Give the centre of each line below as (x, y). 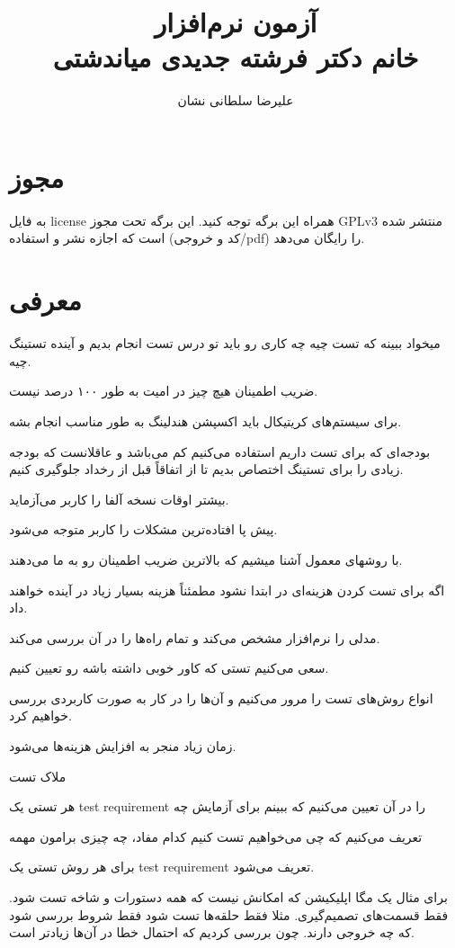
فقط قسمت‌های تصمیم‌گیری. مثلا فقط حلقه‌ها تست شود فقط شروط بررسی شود (229, 914)
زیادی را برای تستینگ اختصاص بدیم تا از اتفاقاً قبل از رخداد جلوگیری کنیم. (206, 469)
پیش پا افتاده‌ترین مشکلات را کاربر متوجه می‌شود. (143, 529)
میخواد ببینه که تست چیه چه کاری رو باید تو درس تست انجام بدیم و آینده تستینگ (225, 343)
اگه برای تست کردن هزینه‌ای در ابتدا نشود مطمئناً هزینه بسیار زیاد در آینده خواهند (227, 590)
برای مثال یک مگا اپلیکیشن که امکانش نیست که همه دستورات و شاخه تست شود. (228, 897)
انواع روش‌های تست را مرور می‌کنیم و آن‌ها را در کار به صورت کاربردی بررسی (221, 698)
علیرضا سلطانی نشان (236, 100)
